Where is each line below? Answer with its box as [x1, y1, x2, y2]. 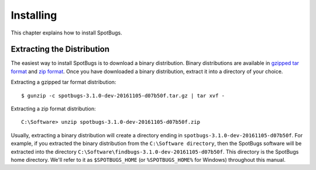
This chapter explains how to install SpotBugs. [11, 29, 122, 36]
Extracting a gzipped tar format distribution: [11, 79, 116, 86]
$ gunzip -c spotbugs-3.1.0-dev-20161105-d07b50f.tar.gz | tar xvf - [21, 92, 225, 99]
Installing [11, 9, 57, 22]
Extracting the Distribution [11, 44, 110, 54]
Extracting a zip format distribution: [11, 105, 96, 112]
